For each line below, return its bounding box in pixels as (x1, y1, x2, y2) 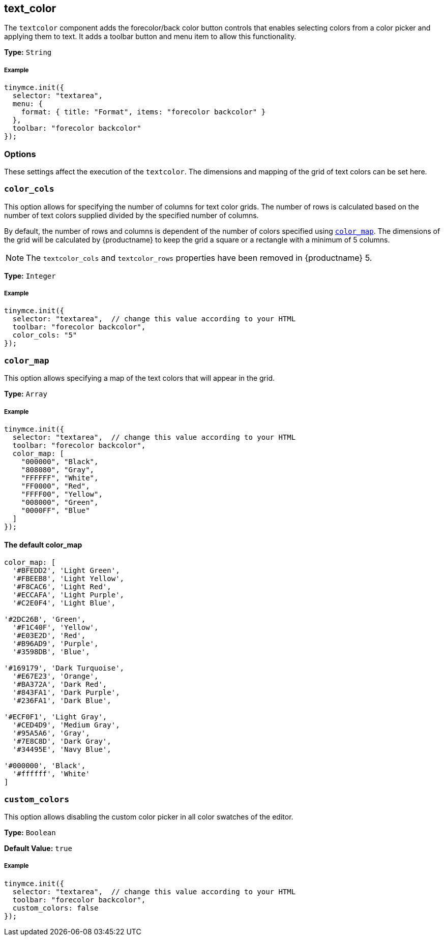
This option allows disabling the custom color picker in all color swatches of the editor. (4, 812, 293, 821)
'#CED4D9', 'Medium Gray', (12, 721, 120, 730)
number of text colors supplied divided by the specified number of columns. (4, 210, 259, 220)
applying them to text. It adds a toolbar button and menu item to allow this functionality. (4, 32, 297, 41)
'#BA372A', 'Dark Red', (12, 680, 107, 689)
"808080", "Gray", (21, 466, 95, 474)
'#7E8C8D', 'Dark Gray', (12, 737, 111, 746)
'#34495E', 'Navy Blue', (12, 745, 111, 754)
